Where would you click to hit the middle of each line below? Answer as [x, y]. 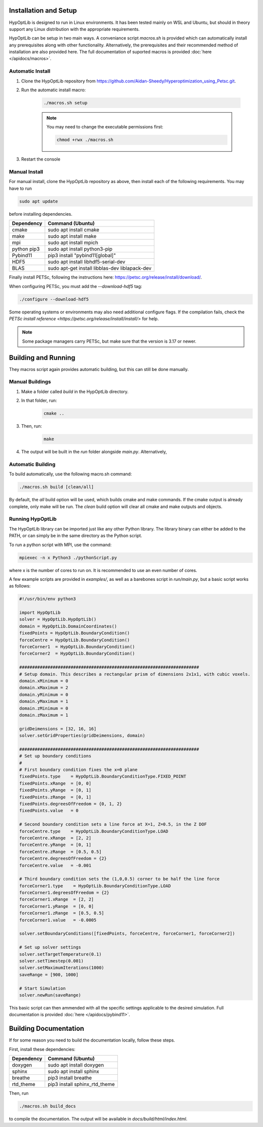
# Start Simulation [42, 988]
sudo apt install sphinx [74, 1071]
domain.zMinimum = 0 [44, 708]
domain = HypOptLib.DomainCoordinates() [68, 626]
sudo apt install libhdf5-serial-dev [87, 262]
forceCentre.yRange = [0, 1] [55, 845]
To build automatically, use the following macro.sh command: [70, 474]
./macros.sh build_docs [48, 1106]
